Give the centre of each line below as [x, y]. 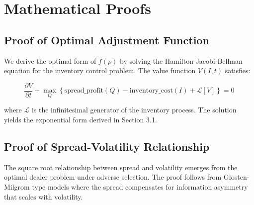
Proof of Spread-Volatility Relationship [107, 147]
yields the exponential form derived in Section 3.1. [81, 120]
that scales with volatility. [43, 196]
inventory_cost [151, 91]
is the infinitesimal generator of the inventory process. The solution [134, 110]
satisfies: [238, 70]
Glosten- [236, 177]
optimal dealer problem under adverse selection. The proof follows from [113, 177]
